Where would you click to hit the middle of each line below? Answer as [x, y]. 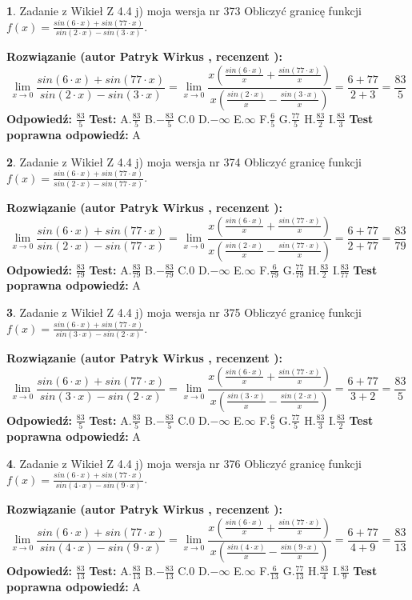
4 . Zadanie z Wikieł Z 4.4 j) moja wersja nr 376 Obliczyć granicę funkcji [184, 463]
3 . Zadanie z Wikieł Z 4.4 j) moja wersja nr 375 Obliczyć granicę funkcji [184, 312]
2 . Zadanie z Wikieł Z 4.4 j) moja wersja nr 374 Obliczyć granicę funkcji [184, 161]
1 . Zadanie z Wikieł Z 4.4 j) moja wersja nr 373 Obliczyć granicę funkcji [184, 10]
